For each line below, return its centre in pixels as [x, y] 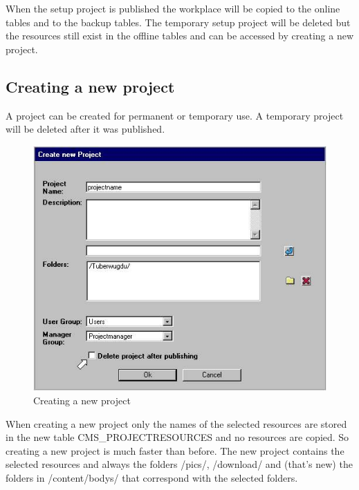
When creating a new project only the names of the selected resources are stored [176, 423]
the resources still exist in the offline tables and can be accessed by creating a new [180, 36]
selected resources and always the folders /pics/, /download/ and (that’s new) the [179, 464]
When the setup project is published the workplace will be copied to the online [173, 8]
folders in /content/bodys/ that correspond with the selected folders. [152, 478]
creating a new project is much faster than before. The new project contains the [175, 450]
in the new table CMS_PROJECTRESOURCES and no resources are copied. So [177, 437]
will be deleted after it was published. [85, 129]
